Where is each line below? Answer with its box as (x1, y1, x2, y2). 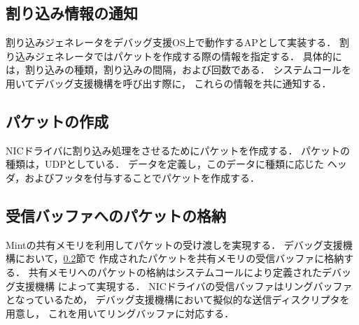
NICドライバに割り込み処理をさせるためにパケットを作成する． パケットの (6, 143, 351, 157)
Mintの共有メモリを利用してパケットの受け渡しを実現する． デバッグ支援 (6, 237, 343, 252)
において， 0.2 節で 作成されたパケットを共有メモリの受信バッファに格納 (15, 251, 344, 266)
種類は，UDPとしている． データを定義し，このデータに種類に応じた (6, 157, 324, 171)
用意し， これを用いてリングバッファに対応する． (6, 305, 234, 320)
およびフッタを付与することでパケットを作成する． (24, 170, 260, 185)
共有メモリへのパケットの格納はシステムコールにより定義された (28, 264, 322, 279)
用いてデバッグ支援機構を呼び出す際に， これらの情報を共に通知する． (6, 75, 332, 90)
